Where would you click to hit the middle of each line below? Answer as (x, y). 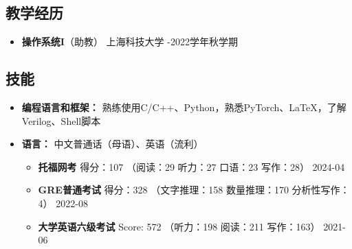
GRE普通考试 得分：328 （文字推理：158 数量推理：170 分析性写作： (194, 190)
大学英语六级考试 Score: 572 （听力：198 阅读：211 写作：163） (179, 226)
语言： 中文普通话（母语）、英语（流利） (112, 144)
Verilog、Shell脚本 (61, 120)
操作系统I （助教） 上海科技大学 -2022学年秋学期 (130, 41)
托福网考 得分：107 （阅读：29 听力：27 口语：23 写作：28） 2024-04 (191, 166)
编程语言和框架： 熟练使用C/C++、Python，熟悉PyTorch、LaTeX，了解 (184, 107)
